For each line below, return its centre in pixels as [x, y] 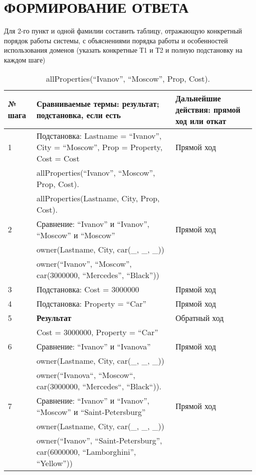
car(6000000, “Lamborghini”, [86, 451]
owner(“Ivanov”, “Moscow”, [84, 263]
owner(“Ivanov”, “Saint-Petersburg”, [99, 440]
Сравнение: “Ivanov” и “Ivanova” [94, 346]
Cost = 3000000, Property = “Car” [97, 332]
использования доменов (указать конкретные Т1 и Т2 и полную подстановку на [123, 50]
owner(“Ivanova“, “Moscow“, [86, 375]
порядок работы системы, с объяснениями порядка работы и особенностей [116, 40]
